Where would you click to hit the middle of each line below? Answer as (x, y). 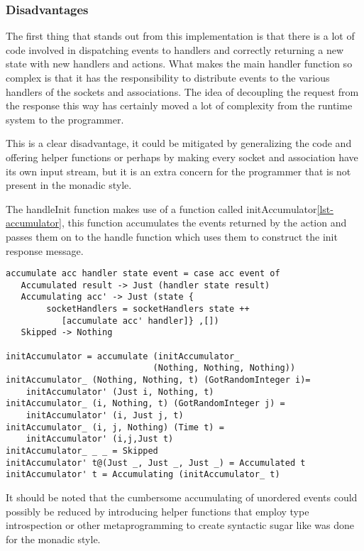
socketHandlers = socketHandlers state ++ (148, 309)
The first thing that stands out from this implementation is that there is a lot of (180, 36)
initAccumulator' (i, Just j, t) (105, 415)
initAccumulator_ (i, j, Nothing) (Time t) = (115, 427)
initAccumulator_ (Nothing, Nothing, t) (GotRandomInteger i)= (158, 380)
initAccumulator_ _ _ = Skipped (82, 451)
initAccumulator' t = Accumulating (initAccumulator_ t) (143, 475)
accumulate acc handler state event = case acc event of (143, 274)
